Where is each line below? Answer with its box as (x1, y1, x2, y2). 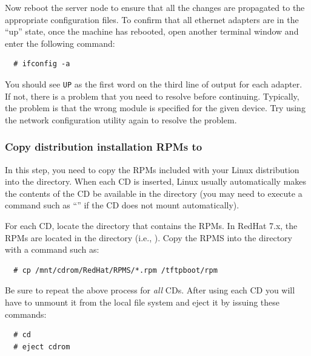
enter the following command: (5, 36, 115, 49)
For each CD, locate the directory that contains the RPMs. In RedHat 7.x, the (5, 219, 298, 231)
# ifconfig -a (13, 60, 70, 69)
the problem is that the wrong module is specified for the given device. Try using (5, 101, 306, 114)
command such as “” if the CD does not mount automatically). (5, 199, 239, 211)
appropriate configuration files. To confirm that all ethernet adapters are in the (5, 13, 299, 26)
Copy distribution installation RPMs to (5, 139, 202, 154)
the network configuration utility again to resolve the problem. (5, 113, 237, 126)
